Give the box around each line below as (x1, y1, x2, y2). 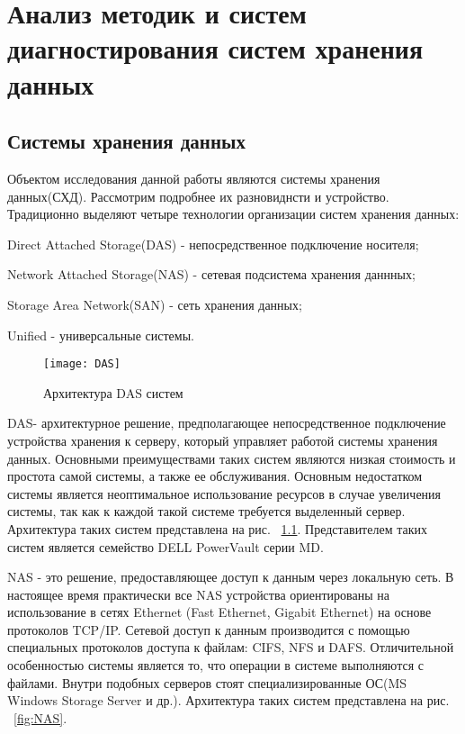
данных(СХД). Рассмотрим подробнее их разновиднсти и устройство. (7, 186, 389, 205)
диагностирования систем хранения (7, 30, 424, 67)
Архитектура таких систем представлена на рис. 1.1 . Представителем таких (7, 519, 427, 538)
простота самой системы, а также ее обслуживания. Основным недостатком (7, 467, 423, 485)
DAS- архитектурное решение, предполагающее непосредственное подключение (7, 413, 446, 432)
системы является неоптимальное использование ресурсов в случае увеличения (7, 484, 442, 503)
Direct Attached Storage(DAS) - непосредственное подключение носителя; (7, 234, 419, 253)
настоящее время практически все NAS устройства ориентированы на (7, 584, 389, 603)
